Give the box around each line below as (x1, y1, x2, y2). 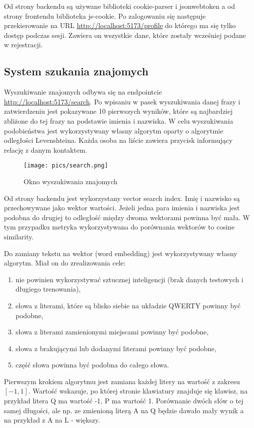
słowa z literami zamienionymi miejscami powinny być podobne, (15, 327, 209, 337)
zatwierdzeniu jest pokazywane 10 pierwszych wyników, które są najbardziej (4, 106, 233, 116)
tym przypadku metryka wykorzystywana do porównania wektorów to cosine (4, 222, 235, 232)
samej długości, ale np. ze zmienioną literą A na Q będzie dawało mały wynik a (4, 405, 244, 415)
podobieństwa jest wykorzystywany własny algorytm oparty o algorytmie (4, 125, 224, 135)
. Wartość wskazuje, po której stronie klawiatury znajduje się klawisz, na (28, 386, 248, 396)
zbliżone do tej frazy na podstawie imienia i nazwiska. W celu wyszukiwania (4, 115, 233, 126)
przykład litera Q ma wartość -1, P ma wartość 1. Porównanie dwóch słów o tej (4, 395, 244, 406)
